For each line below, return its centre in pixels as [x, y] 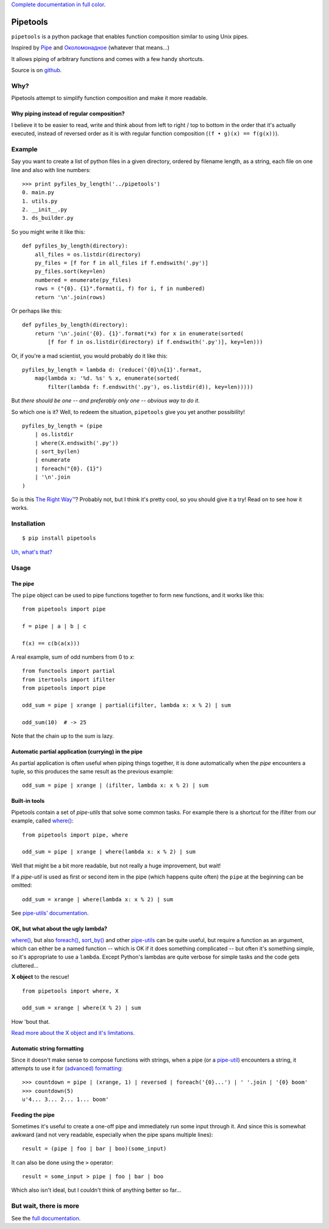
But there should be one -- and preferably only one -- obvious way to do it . [106, 401]
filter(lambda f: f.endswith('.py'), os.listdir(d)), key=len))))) [150, 387]
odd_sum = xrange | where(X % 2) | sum [82, 1008]
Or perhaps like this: [37, 311]
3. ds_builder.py [48, 218]
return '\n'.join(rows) [70, 297]
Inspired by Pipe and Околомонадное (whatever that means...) [90, 48]
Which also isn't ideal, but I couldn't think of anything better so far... [96, 1190]
